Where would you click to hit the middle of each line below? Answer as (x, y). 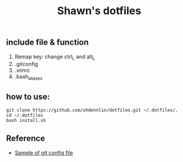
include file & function (48, 42)
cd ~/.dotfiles (25, 115)
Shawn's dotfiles (99, 11)
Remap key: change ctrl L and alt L (55, 57)
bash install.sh (26, 121)
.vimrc (22, 70)
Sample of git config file (44, 153)
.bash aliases (28, 77)
